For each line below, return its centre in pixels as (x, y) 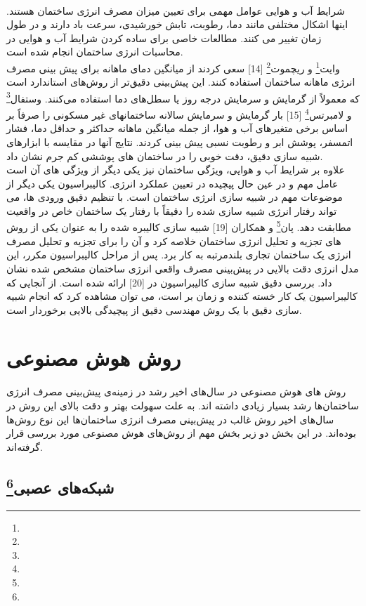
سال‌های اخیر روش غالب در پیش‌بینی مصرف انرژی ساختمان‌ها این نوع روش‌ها (170, 419)
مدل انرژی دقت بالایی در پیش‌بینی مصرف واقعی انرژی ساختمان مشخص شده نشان (183, 268)
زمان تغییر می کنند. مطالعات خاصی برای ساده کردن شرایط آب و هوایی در (164, 38)
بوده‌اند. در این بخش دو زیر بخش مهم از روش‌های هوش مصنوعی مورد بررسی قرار (181, 433)
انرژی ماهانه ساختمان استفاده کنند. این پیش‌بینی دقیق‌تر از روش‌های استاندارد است (181, 82)
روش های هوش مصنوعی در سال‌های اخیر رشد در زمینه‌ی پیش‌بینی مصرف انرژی (176, 391)
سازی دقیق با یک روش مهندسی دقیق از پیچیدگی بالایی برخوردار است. (154, 309)
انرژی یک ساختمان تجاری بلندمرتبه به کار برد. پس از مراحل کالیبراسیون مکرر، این (179, 255)
